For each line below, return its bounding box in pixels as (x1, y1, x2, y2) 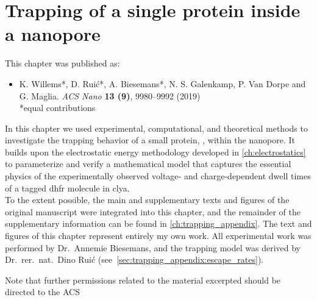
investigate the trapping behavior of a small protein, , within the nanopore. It (5, 134, 295, 146)
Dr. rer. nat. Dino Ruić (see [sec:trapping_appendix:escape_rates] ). (5, 253, 264, 266)
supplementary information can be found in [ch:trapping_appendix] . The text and (5, 217, 312, 230)
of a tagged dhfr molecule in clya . (5, 181, 130, 194)
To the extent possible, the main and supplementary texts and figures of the (5, 193, 290, 206)
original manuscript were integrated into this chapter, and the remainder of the (5, 205, 301, 218)
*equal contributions (19, 101, 96, 114)
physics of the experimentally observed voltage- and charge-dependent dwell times (5, 170, 311, 182)
